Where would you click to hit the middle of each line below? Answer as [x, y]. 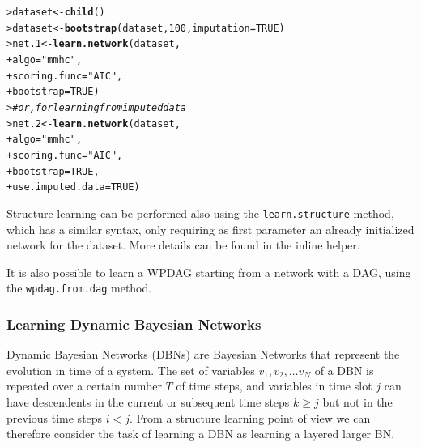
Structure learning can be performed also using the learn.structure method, [200, 213]
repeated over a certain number [84, 386]
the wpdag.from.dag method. [79, 288]
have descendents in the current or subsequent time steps [148, 401]
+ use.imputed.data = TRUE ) [73, 187]
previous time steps [55, 417]
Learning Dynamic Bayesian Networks [134, 324]
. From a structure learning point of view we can [250, 417]
